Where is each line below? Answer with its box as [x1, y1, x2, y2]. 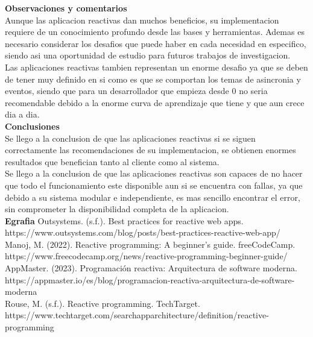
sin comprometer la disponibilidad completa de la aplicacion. [5, 203, 229, 215]
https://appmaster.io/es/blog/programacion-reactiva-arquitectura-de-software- [5, 273, 295, 286]
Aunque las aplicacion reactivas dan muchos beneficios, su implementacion [5, 13, 279, 26]
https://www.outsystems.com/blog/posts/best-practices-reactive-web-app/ [5, 226, 280, 239]
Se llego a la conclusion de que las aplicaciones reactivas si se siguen [5, 131, 256, 144]
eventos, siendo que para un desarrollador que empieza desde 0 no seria [5, 84, 268, 97]
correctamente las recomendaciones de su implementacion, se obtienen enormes [5, 143, 296, 156]
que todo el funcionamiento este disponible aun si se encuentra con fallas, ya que [5, 178, 303, 191]
